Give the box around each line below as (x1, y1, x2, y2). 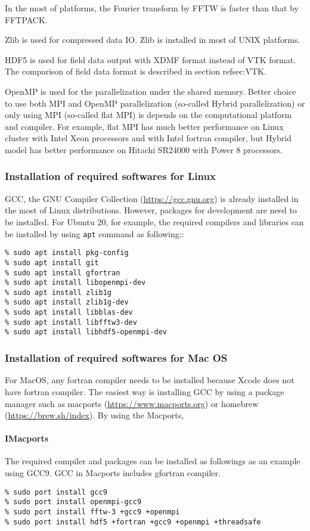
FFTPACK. (5, 13, 48, 26)
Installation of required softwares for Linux (5, 169, 216, 184)
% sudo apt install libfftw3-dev (5, 318, 137, 327)
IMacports (5, 432, 49, 445)
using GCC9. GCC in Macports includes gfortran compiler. (5, 467, 221, 479)
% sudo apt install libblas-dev (5, 308, 133, 317)
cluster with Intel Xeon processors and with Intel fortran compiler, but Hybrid (5, 132, 292, 144)
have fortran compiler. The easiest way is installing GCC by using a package (5, 385, 284, 398)
